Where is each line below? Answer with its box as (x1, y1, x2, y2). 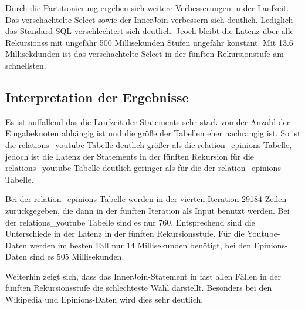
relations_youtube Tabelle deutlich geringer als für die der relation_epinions (5, 162, 281, 174)
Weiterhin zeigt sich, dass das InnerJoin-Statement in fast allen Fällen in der (5, 270, 281, 282)
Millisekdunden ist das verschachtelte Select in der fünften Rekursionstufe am (5, 48, 284, 60)
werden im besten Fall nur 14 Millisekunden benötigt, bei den (29, 239, 252, 251)
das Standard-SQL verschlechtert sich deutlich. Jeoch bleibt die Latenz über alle (5, 25, 294, 37)
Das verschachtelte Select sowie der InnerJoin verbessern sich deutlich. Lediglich (5, 13, 293, 25)
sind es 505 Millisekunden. (29, 250, 124, 263)
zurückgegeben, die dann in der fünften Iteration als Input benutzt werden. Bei (5, 204, 290, 216)
